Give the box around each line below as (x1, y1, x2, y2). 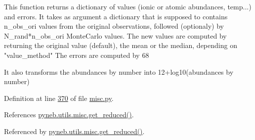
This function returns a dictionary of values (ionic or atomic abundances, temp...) (4, 1, 252, 11)
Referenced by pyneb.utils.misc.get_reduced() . (4, 126, 145, 136)
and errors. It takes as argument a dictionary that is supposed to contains (4, 11, 228, 21)
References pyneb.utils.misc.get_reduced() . (4, 109, 134, 120)
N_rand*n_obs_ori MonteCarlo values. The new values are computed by (4, 30, 227, 41)
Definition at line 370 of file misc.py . (4, 93, 114, 103)
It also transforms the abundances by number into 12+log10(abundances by (4, 66, 234, 77)
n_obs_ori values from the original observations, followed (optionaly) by (4, 21, 224, 31)
